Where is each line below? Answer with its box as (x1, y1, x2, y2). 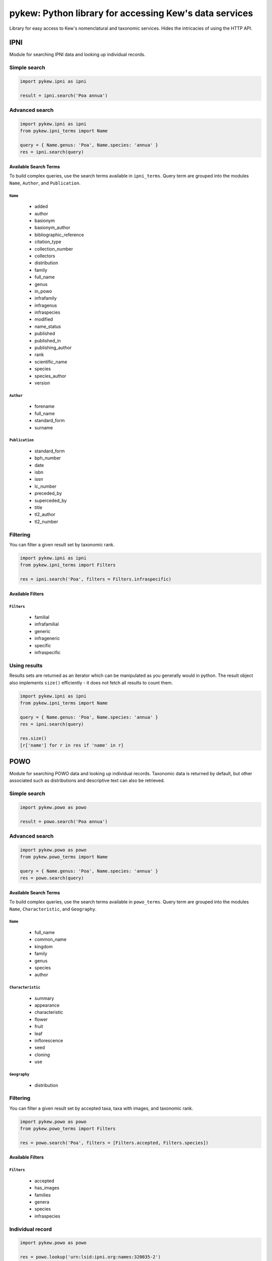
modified (34, 316, 53, 322)
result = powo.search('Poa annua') (20, 819, 108, 824)
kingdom (34, 943, 53, 949)
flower (34, 1016, 48, 1022)
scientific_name (34, 359, 67, 365)
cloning (34, 1052, 50, 1058)
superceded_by (34, 497, 67, 503)
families (34, 1192, 51, 1198)
